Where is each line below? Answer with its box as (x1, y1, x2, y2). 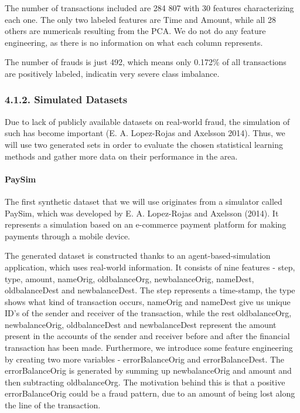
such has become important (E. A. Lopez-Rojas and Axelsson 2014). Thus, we (5, 127, 285, 139)
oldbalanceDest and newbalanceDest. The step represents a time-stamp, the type (5, 284, 295, 296)
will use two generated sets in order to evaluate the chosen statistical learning (5, 138, 284, 150)
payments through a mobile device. (5, 229, 131, 242)
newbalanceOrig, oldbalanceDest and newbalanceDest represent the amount (5, 318, 277, 330)
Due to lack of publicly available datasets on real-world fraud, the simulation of (5, 115, 290, 127)
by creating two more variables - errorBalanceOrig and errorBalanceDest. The (5, 353, 285, 365)
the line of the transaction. (5, 399, 101, 411)
